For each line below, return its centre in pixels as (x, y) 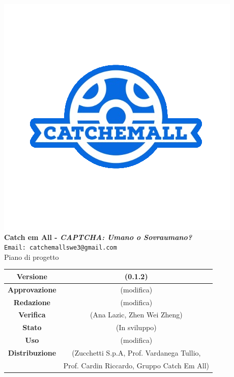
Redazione (32, 302)
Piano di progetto (32, 257)
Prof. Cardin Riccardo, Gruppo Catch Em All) (136, 365)
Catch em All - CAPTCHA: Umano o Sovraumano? (98, 237)
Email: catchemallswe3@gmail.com (61, 248)
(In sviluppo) (136, 327)
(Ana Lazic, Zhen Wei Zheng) (136, 315)
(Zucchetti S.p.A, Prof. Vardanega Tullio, (136, 353)
